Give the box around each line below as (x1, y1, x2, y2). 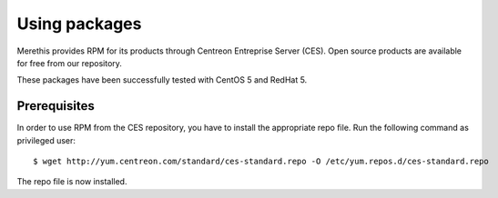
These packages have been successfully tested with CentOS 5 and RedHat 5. (16, 74, 308, 85)
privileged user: (16, 134, 76, 145)
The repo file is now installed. (16, 176, 127, 187)
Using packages (16, 14, 142, 34)
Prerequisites (16, 98, 95, 114)
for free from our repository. (16, 57, 123, 68)
